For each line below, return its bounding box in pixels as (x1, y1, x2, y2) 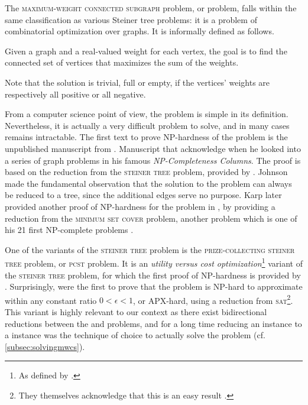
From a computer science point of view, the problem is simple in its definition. (5, 108, 288, 120)
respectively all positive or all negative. (5, 88, 146, 100)
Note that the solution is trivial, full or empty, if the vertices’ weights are (5, 76, 270, 88)
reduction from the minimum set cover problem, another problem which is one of (5, 212, 297, 224)
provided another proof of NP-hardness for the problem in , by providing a (5, 200, 275, 212)
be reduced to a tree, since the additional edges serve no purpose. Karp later (5, 189, 282, 201)
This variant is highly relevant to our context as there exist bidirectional (5, 305, 267, 317)
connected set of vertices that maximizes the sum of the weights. (5, 56, 239, 69)
